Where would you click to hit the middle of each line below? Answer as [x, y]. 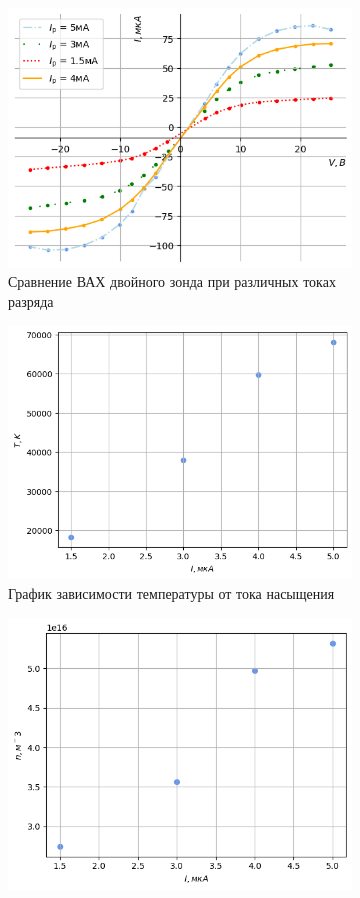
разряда [31, 301]
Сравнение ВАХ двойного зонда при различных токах [172, 281]
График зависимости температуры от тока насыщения [171, 592]
